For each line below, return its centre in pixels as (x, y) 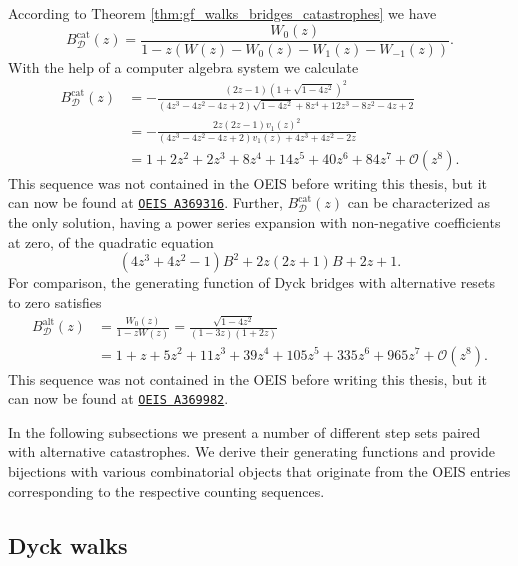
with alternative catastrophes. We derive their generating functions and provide (252, 451)
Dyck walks (68, 544)
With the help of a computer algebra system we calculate (183, 66)
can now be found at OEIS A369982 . (118, 398)
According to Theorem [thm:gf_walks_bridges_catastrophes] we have (222, 13)
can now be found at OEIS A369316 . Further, (145, 202)
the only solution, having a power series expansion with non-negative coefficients (254, 222)
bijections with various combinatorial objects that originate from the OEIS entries (259, 471)
